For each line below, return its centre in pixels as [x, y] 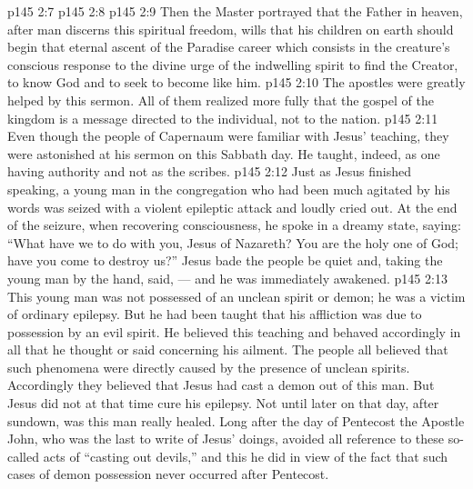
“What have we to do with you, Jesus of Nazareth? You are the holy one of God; [233, 242]
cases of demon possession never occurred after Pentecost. [168, 474]
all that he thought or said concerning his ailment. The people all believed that [228, 349]
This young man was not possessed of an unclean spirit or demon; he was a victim [236, 296]
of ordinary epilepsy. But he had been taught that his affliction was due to [215, 314]
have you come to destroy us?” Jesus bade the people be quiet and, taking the [225, 260]
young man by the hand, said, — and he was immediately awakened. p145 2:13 [227, 278]
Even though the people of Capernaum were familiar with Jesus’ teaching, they [228, 136]
